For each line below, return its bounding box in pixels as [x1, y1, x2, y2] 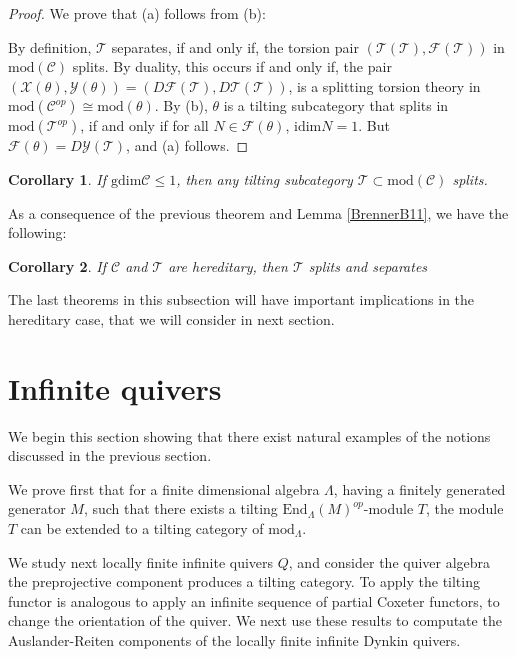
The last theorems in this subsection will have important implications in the [8, 289, 475, 310]
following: [8, 222, 67, 243]
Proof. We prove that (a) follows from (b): [8, 3, 266, 23]
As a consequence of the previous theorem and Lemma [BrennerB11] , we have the [8, 202, 509, 223]
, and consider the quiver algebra [288, 551, 491, 572]
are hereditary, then [168, 255, 288, 276]
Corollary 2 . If [8, 255, 106, 276]
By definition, [8, 36, 92, 57]
